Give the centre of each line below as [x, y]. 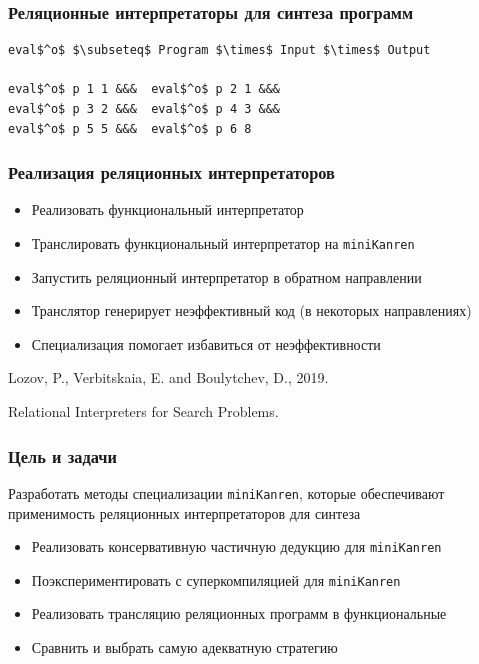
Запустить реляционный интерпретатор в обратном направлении [226, 276]
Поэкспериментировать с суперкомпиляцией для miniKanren [216, 579]
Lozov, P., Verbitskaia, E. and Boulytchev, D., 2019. [168, 377]
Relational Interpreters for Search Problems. [143, 411]
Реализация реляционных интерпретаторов [171, 172]
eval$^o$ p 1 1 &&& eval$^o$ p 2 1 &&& [144, 89]
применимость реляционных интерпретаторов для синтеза [184, 512]
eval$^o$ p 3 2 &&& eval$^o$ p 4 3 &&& [144, 109]
